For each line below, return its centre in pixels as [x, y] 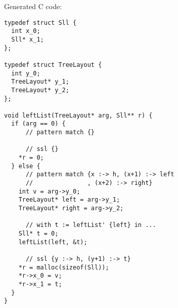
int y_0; [26, 73]
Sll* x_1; [28, 39]
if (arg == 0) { [38, 124]
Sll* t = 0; [38, 234]
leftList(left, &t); [53, 242]
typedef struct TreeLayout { [53, 65]
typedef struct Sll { [40, 23]
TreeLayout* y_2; [40, 90]
